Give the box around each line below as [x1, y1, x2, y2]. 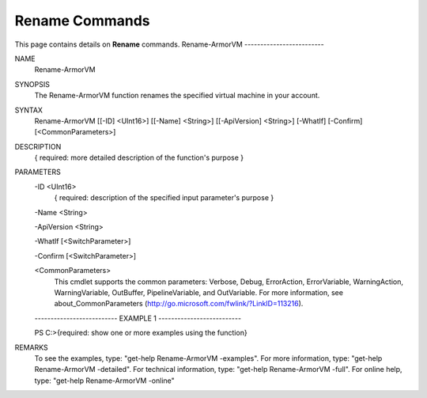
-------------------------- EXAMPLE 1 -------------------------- [34, 313, 241, 323]
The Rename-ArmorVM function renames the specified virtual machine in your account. [34, 91, 320, 100]
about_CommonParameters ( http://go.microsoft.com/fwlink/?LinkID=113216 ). [54, 299, 304, 309]
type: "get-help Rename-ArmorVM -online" [34, 376, 176, 385]
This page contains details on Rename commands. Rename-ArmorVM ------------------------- [14, 40, 324, 49]
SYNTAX [14, 105, 43, 115]
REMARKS [14, 343, 48, 352]
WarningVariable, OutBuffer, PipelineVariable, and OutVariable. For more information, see [54, 287, 344, 297]
